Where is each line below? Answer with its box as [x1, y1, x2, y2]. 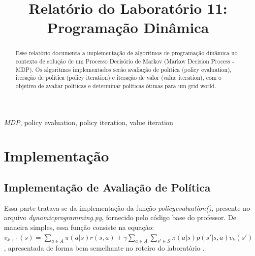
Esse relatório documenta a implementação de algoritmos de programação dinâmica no [15, 49, 238, 57]
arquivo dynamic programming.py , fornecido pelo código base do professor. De [4, 212, 236, 223]
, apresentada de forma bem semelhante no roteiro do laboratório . [4, 243, 205, 253]
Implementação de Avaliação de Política [4, 180, 211, 194]
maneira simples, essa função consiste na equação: [4, 222, 154, 232]
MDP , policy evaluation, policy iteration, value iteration [4, 117, 173, 127]
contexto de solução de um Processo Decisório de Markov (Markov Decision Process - [15, 57, 234, 65]
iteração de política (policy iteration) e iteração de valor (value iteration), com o [15, 73, 222, 82]
